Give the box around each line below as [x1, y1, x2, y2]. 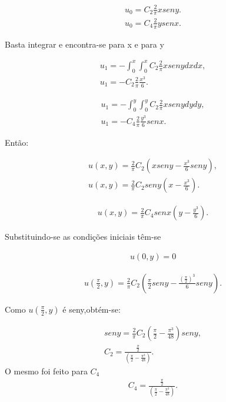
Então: [5, 136, 29, 148]
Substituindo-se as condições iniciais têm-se [5, 230, 161, 243]
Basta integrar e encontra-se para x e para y [5, 38, 164, 50]
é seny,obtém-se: [62, 303, 121, 315]
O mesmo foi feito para [5, 364, 88, 377]
